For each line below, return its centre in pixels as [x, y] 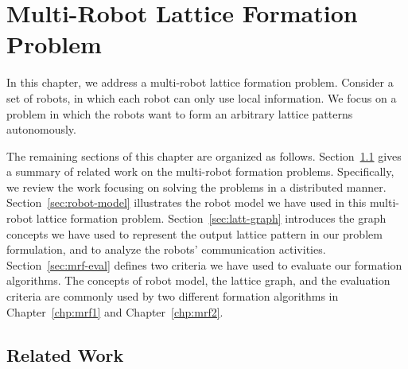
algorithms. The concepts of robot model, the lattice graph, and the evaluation [198, 280]
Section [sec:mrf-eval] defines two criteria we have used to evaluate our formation [204, 264]
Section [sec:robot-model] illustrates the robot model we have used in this [187, 202]
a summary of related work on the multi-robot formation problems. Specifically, [200, 171]
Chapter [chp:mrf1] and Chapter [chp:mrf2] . [115, 311]
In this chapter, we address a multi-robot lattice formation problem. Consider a [200, 82]
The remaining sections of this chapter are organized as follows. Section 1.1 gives [204, 155]
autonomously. [41, 129]
